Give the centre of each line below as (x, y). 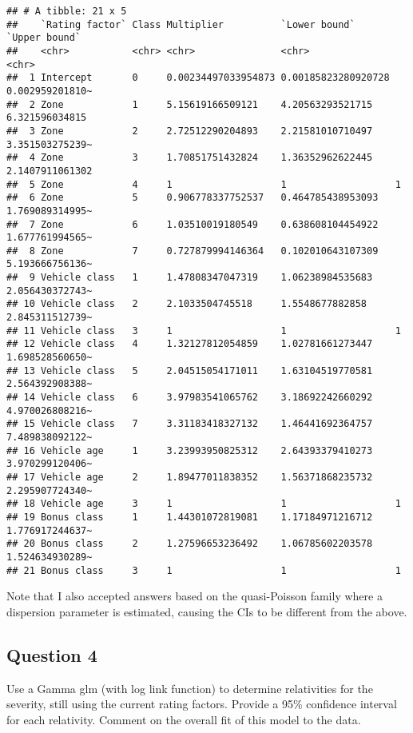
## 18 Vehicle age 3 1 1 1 (204, 504)
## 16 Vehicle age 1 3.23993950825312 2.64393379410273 (190, 450)
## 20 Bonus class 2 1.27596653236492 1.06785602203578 (190, 544)
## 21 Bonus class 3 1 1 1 (204, 570)
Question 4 (52, 654)
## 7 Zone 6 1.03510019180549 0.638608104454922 (193, 224)
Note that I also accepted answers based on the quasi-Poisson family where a (195, 596)
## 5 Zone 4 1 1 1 (204, 184)
